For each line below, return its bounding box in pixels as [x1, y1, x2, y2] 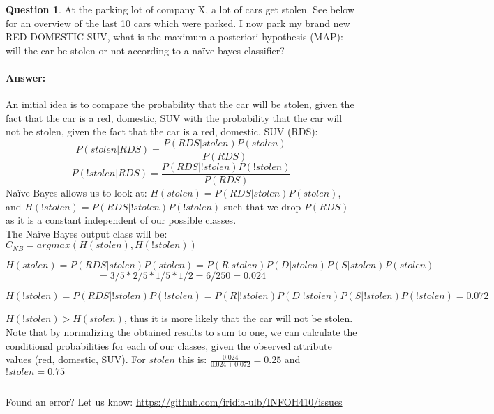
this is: [178, 352, 207, 367]
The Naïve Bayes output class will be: [6, 226, 167, 240]
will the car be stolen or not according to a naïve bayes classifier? [6, 43, 285, 57]
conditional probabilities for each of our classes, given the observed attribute [6, 338, 332, 353]
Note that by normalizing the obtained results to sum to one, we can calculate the [6, 325, 357, 339]
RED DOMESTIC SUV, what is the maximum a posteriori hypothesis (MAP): [6, 29, 343, 44]
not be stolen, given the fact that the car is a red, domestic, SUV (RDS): [6, 124, 318, 139]
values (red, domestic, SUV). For [6, 352, 146, 367]
